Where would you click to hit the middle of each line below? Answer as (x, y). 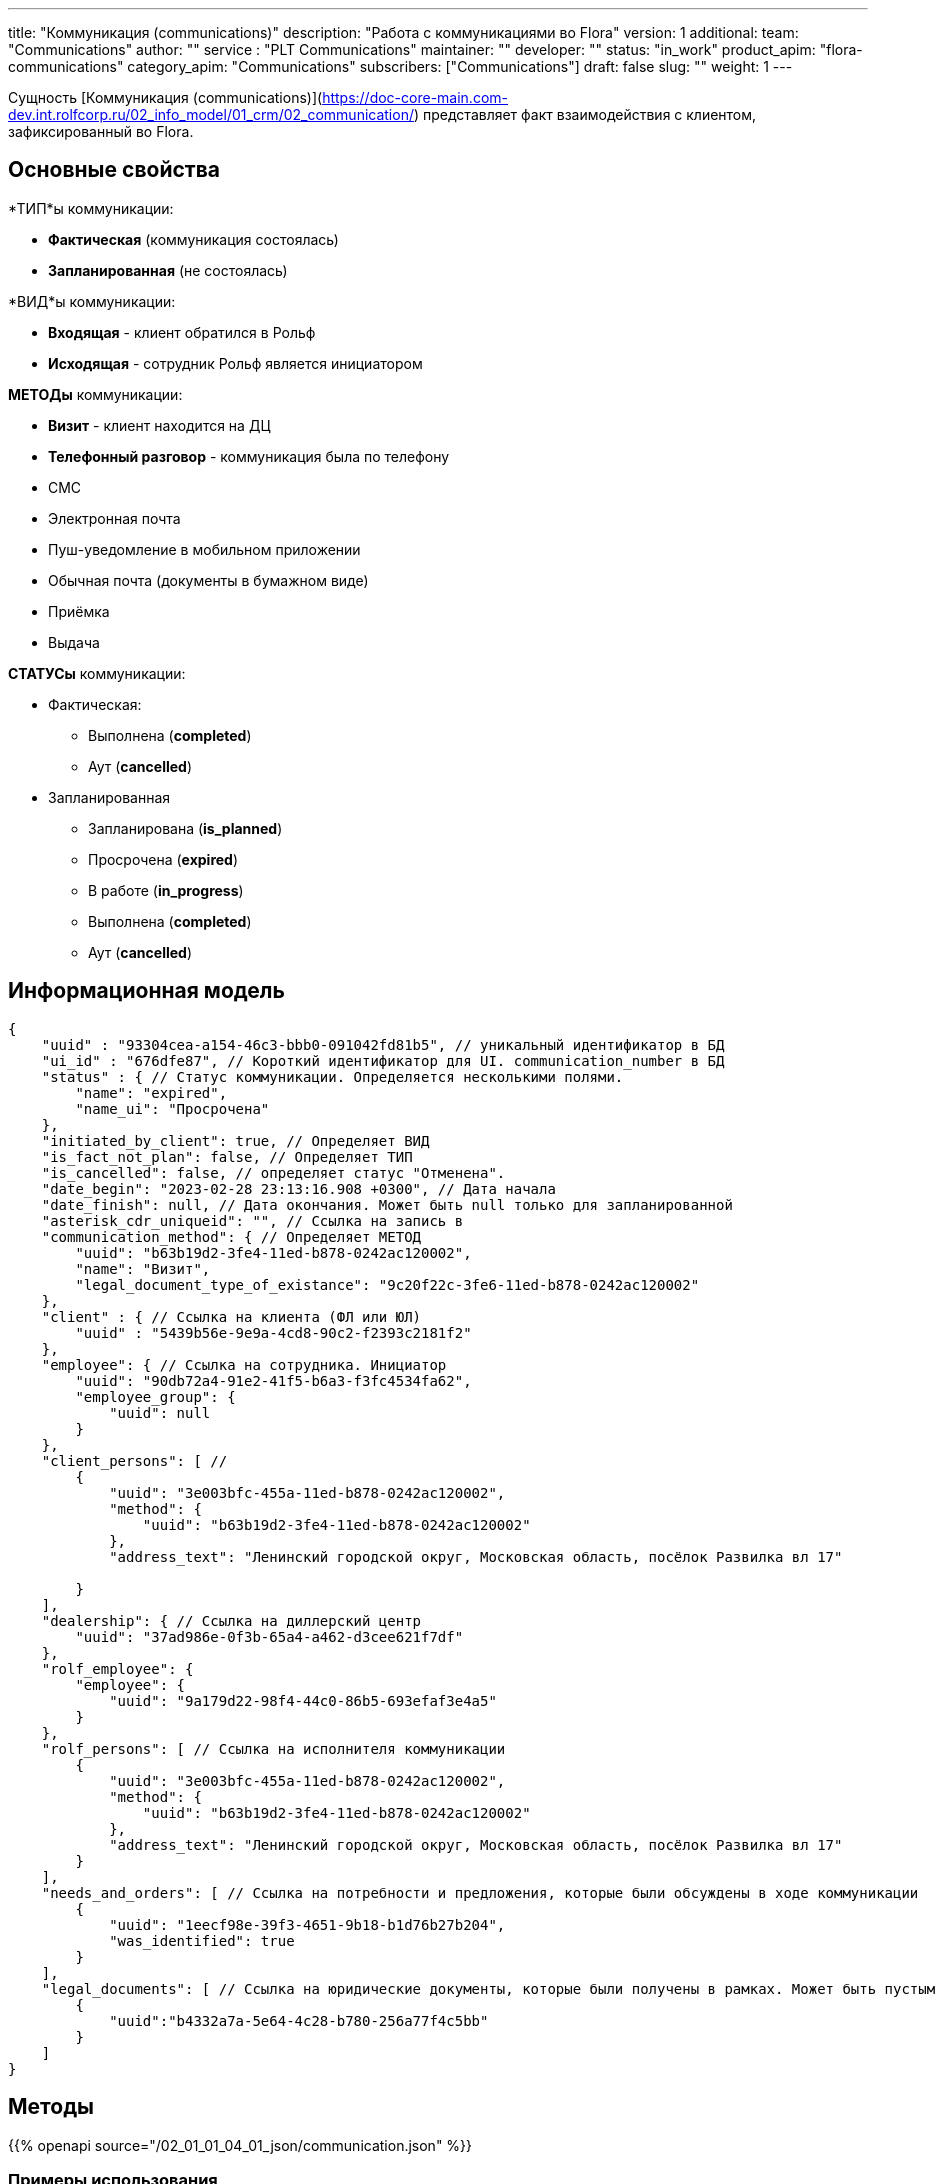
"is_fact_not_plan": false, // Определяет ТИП (227, 1156)
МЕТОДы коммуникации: (95, 394)
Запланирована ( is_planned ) (185, 828)
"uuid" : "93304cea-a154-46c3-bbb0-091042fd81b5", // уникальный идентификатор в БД (383, 1044)
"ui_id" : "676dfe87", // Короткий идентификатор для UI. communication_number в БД (383, 1060)
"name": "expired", (151, 1092)
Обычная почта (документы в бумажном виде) (208, 580)
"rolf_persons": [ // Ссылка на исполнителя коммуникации (273, 1748)
